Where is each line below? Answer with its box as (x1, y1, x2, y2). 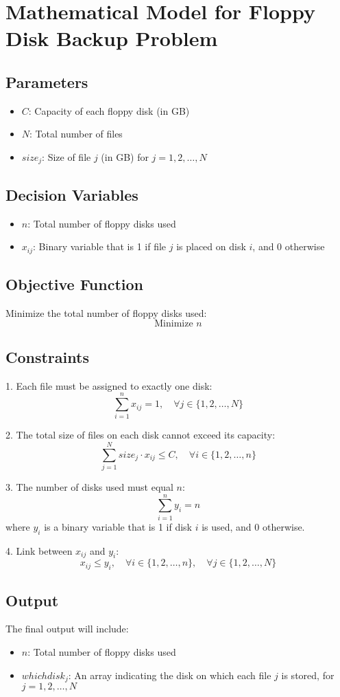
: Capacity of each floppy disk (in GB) (28, 103, 190, 118)
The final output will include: (5, 621, 129, 636)
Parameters (5, 71, 88, 92)
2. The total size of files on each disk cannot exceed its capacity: (5, 428, 276, 442)
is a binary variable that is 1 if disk (44, 519, 192, 533)
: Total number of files (29, 126, 123, 141)
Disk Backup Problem (5, 24, 218, 52)
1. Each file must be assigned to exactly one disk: (5, 378, 212, 392)
